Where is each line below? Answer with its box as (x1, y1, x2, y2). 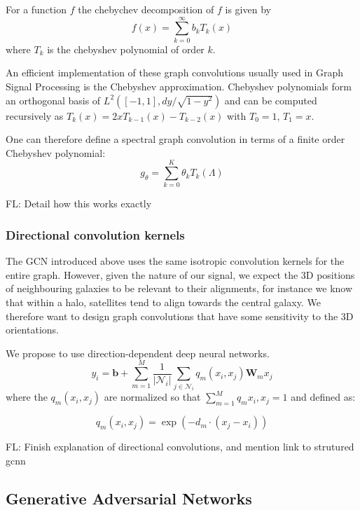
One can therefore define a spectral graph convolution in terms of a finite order (6, 132, 345, 146)
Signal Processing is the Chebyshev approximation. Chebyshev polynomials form (6, 78, 352, 93)
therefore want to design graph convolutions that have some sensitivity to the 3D (6, 308, 354, 323)
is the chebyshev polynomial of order (47, 41, 205, 56)
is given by (225, 2, 271, 16)
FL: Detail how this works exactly (6, 196, 152, 211)
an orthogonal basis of (6, 92, 101, 107)
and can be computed (224, 92, 317, 107)
